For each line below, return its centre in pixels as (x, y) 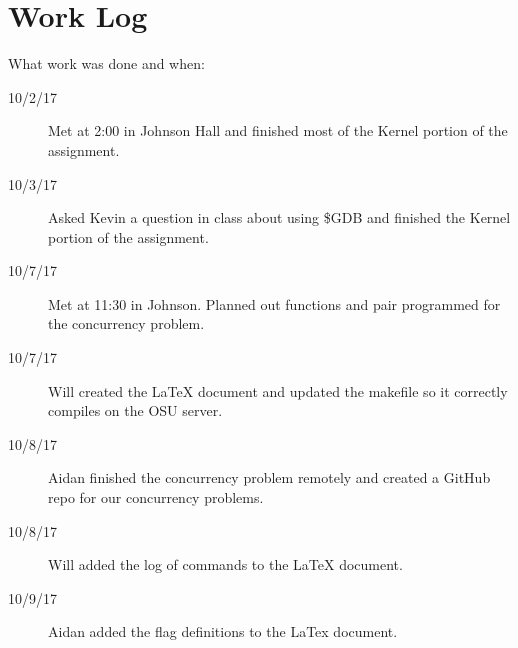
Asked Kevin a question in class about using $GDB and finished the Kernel (279, 217)
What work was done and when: (106, 63)
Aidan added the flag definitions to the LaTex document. (223, 631)
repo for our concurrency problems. (156, 497)
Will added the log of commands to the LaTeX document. (225, 564)
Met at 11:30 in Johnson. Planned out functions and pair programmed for (274, 303)
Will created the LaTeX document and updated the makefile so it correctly (278, 390)
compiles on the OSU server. (135, 410)
